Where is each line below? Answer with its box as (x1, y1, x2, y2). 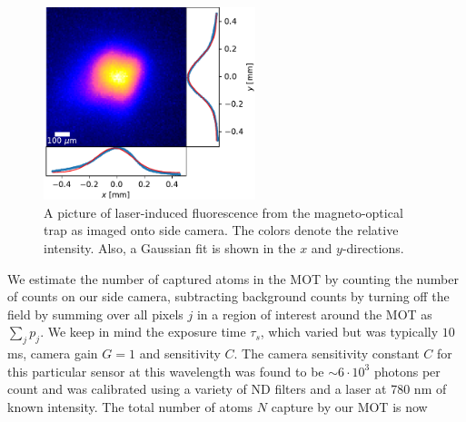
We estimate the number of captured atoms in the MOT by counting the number (7, 269, 459, 288)
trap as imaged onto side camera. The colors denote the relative (44, 221, 399, 240)
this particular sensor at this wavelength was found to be (7, 361, 324, 380)
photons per (373, 361, 441, 380)
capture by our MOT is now (271, 397, 428, 416)
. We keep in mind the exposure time (40, 322, 246, 341)
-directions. (342, 239, 404, 258)
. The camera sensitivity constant (233, 344, 420, 363)
